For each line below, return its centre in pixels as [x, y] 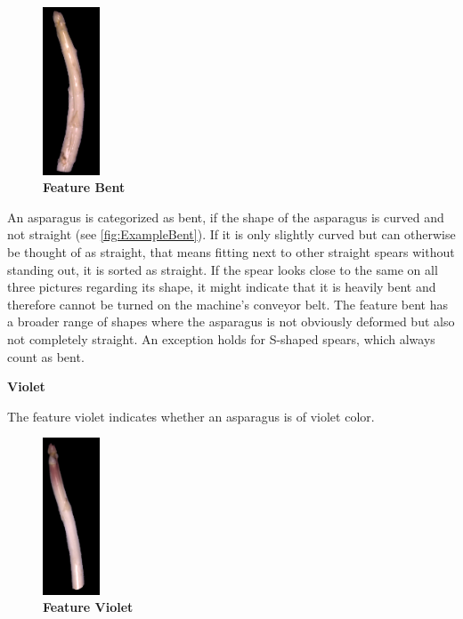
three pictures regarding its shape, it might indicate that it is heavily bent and [222, 287]
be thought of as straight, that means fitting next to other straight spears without [231, 252]
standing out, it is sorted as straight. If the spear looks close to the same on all [223, 269]
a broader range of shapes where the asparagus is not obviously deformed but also [231, 322]
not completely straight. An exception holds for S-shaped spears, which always [221, 338]
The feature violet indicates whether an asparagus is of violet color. [191, 416]
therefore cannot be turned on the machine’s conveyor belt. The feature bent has [228, 304]
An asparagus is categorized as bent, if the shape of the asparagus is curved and [226, 217]
